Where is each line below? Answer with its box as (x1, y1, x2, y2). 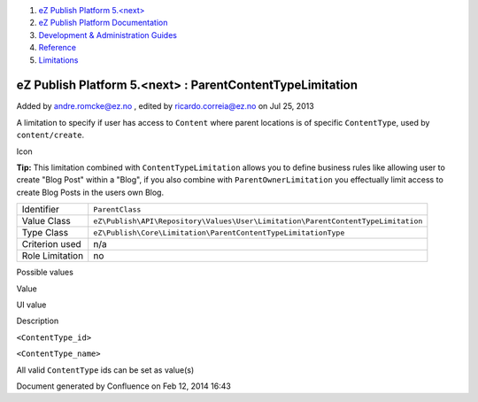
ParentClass (93, 205, 142, 214)
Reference (38, 43, 77, 53)
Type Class (21, 227, 69, 239)
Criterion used (21, 238, 81, 251)
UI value (16, 299, 47, 310)
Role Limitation (21, 250, 84, 262)
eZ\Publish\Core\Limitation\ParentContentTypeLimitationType (93, 228, 345, 237)
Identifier (21, 204, 59, 216)
